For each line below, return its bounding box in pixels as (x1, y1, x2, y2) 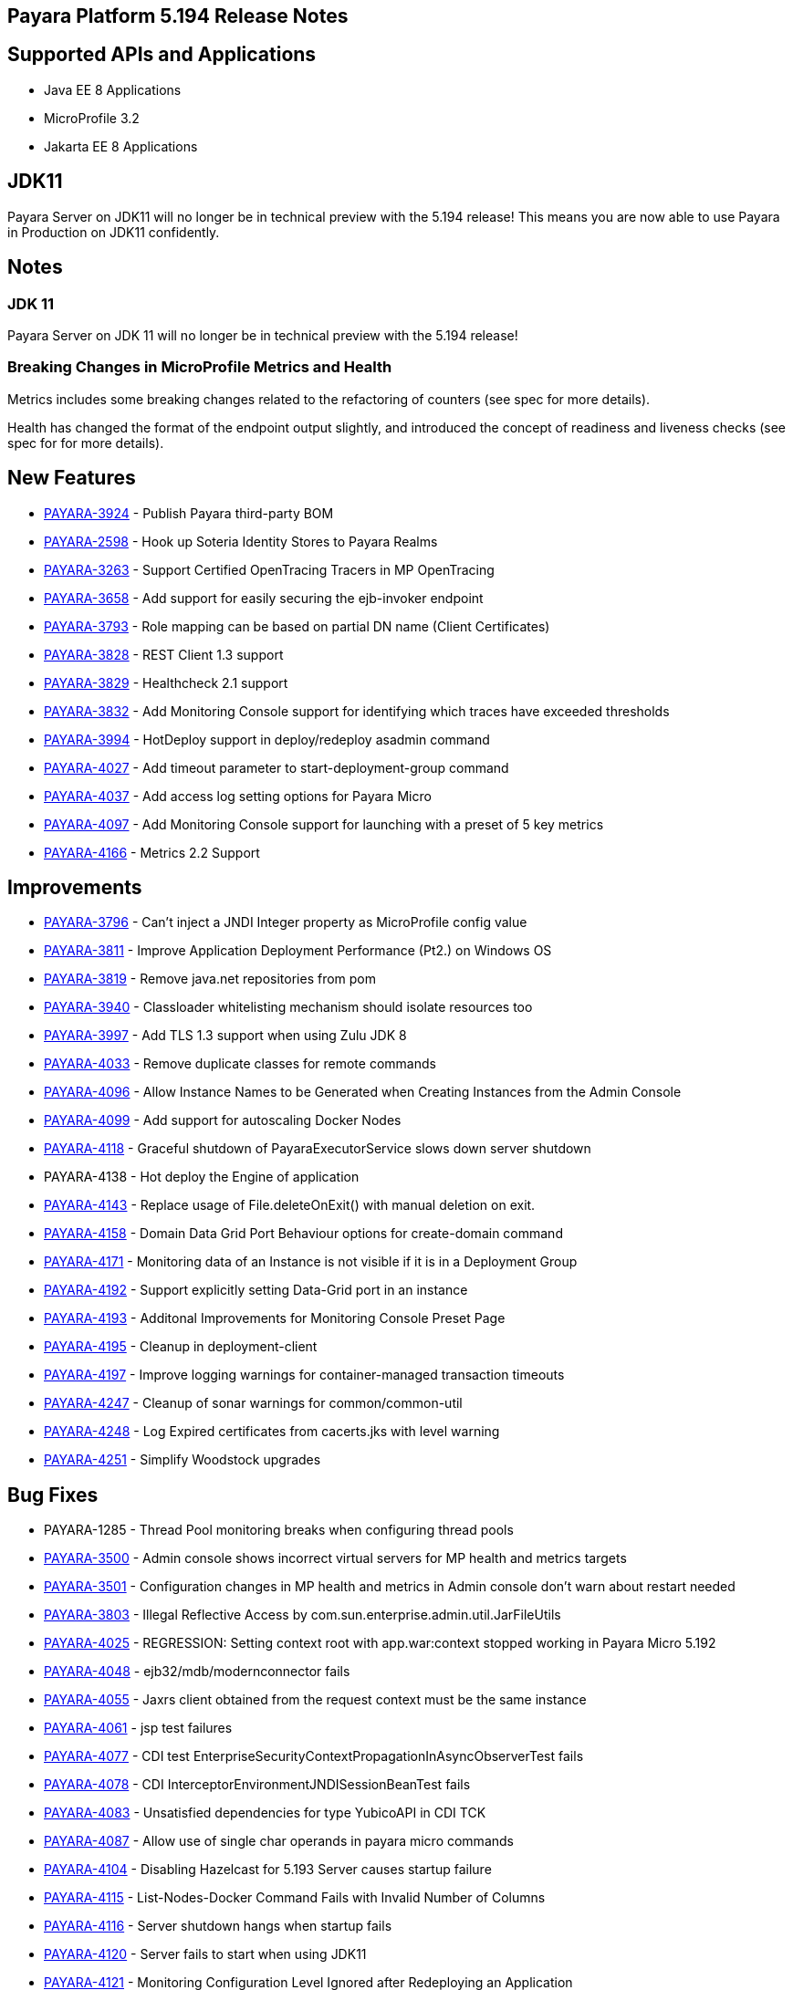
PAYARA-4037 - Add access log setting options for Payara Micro (44, 787, 432, 804)
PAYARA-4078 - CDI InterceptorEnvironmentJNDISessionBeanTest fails (44, 1776, 471, 1793)
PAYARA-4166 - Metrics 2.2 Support (44, 844, 260, 860)
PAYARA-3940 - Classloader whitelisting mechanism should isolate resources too (44, 999, 533, 1016)
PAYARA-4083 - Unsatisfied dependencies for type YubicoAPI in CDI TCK (44, 1805, 486, 1821)
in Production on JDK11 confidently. (7, 224, 220, 240)
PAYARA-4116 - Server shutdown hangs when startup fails (44, 1918, 392, 1934)
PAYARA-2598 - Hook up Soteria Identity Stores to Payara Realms (44, 533, 438, 549)
